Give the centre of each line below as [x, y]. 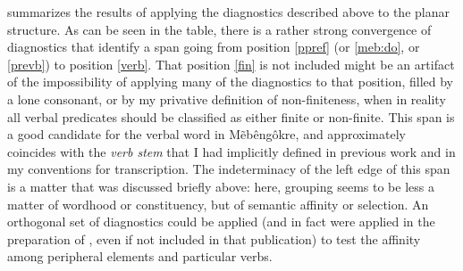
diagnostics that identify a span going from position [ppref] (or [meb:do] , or [214, 47]
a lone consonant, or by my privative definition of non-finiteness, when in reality [227, 99]
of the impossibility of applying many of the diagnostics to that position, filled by [230, 82]
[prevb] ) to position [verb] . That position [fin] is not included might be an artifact [231, 64]
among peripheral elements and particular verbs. [140, 256]
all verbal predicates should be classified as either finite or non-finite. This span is [231, 116]
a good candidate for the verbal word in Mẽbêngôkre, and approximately [206, 134]
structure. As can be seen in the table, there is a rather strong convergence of [219, 29]
